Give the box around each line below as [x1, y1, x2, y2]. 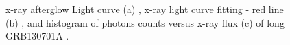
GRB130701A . [5, 29, 69, 43]
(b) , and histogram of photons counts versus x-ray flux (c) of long [5, 15, 285, 29]
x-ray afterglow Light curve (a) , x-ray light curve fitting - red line [5, 2, 284, 16]
